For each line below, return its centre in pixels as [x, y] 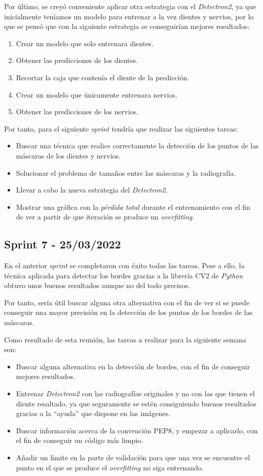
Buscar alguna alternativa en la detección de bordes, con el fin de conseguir [133, 366]
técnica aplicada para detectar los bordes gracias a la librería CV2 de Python [124, 275]
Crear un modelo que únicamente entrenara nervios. [97, 94]
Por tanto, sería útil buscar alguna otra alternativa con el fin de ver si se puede [127, 302]
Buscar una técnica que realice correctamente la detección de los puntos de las [137, 146]
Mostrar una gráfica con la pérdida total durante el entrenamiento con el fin [133, 207]
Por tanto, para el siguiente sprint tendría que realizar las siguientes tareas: [121, 128]
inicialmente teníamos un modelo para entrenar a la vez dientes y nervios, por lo [129, 16]
